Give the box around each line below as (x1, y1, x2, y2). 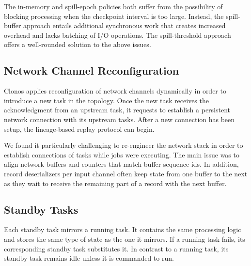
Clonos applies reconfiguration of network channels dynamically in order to (4, 86, 226, 96)
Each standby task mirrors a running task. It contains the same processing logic (4, 224, 241, 235)
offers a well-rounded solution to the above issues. (4, 39, 151, 49)
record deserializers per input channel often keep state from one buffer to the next (4, 168, 248, 178)
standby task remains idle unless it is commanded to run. (4, 253, 174, 263)
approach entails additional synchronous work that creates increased (23, 20, 226, 31)
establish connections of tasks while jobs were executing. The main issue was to (4, 149, 239, 159)
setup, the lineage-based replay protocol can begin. (4, 124, 155, 134)
